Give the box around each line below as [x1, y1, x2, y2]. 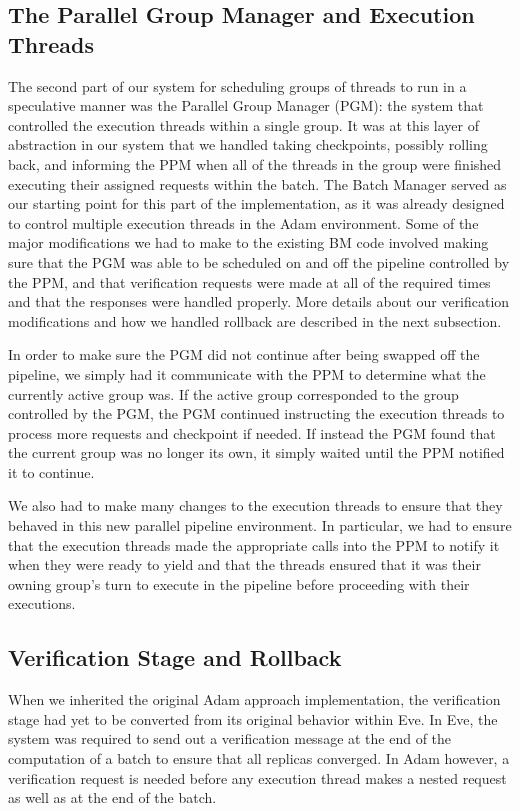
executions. [8, 593, 76, 614]
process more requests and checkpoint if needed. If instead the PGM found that [8, 422, 496, 443]
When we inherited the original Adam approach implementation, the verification [8, 689, 501, 710]
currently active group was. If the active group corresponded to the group [8, 383, 459, 404]
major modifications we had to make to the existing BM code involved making [8, 232, 489, 253]
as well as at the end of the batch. [8, 787, 217, 808]
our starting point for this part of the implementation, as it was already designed [8, 193, 505, 214]
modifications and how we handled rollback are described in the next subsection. [8, 310, 502, 331]
